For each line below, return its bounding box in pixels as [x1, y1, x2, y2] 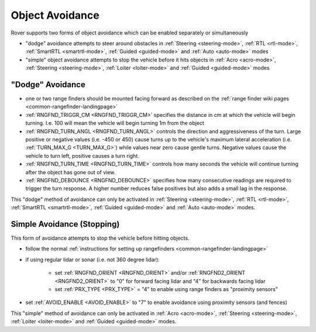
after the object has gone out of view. [25, 168, 116, 175]
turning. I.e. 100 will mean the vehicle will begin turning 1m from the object [25, 120, 205, 127]
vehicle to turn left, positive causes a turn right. [25, 152, 140, 159]
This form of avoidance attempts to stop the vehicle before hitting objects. [11, 234, 190, 241]
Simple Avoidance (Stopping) [11, 219, 120, 229]
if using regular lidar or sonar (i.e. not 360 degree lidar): [25, 256, 160, 263]
